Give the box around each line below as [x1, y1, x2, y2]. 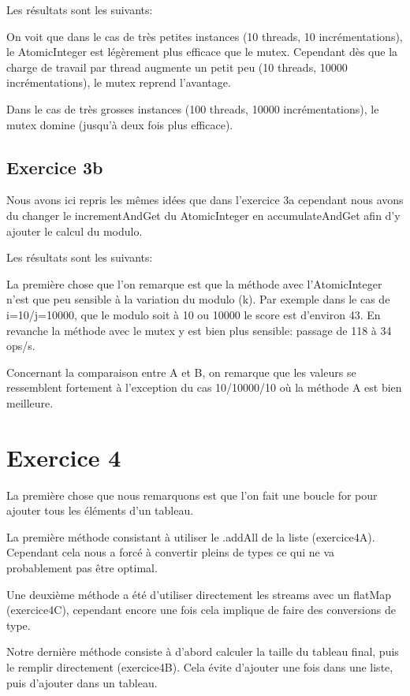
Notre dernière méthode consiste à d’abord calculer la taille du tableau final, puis [6, 643, 399, 660]
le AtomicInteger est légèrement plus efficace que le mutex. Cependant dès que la [6, 43, 398, 60]
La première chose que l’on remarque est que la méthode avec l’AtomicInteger [6, 275, 382, 292]
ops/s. [6, 337, 35, 354]
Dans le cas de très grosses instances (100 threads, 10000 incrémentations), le [6, 100, 379, 117]
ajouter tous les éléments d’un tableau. [6, 502, 194, 519]
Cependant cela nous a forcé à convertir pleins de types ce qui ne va [6, 544, 335, 560]
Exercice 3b [6, 154, 103, 179]
